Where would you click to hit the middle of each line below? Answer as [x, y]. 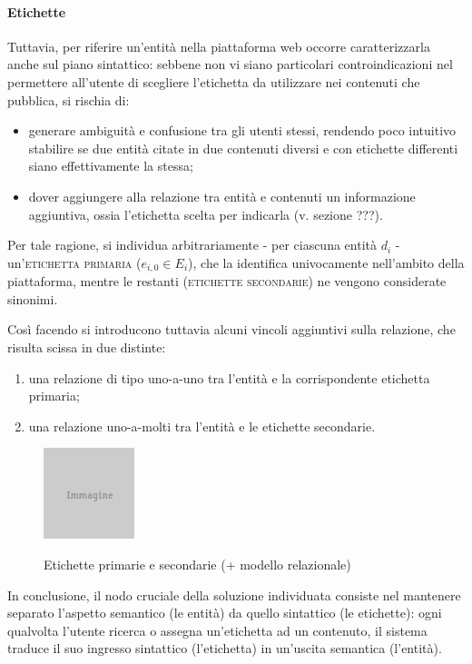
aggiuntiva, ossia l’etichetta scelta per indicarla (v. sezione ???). [206, 214]
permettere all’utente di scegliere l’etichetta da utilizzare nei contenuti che [214, 81]
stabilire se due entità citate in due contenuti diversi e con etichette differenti [243, 148]
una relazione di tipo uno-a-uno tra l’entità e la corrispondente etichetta [229, 377]
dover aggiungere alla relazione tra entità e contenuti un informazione [222, 196]
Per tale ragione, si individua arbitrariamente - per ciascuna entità [192, 245]
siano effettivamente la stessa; [111, 166]
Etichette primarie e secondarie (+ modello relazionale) [197, 564]
